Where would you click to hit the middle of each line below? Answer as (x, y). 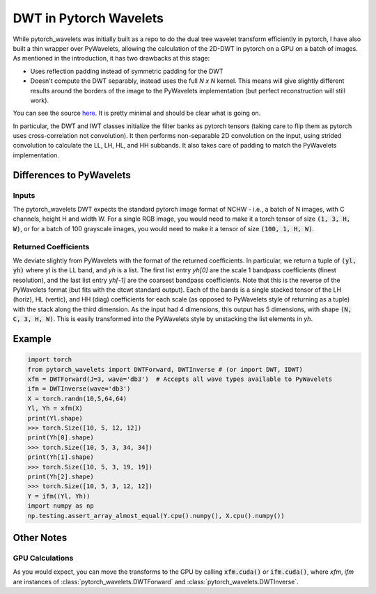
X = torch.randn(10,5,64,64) (77, 398)
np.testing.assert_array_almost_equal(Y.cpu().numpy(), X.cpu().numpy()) (156, 516)
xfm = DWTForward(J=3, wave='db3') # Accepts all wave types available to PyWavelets (180, 379)
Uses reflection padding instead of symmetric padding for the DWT (127, 71)
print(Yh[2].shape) (61, 476)
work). (39, 100)
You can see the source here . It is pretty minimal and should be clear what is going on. (137, 113)
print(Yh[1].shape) (61, 457)
